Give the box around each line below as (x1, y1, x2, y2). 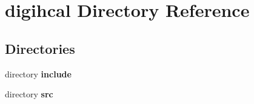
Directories (5, 39, 75, 57)
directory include (5, 67, 72, 80)
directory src (5, 88, 53, 100)
